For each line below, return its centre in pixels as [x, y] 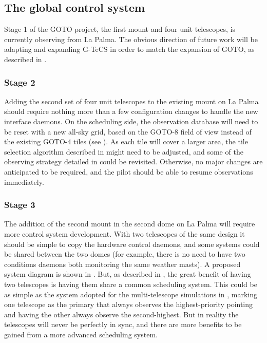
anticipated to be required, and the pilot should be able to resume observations [129, 171]
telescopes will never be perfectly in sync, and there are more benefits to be [123, 324]
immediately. [24, 182]
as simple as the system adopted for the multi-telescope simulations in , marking [131, 294]
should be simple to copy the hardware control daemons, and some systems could [132, 244]
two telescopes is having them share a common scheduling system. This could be [131, 284]
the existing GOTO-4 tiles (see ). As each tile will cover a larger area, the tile [126, 141]
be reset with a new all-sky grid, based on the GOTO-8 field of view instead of [128, 131]
